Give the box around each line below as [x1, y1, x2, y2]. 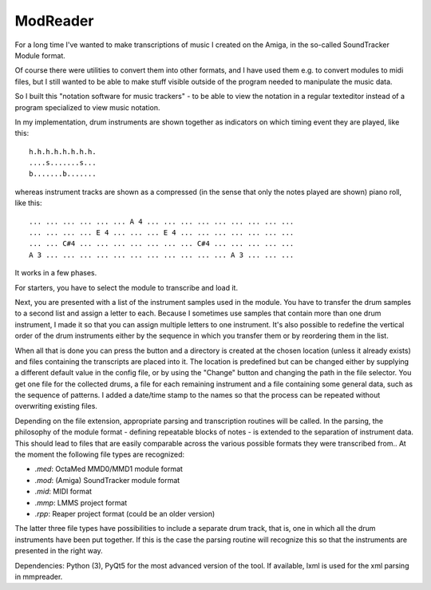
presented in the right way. [14, 546, 103, 556]
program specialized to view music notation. [14, 102, 160, 112]
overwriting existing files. [14, 402, 97, 411]
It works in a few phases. [14, 268, 97, 278]
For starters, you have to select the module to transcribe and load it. [14, 283, 239, 292]
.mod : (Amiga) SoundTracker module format [34, 475, 180, 485]
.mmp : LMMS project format [34, 497, 128, 507]
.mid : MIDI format [34, 487, 92, 497]
